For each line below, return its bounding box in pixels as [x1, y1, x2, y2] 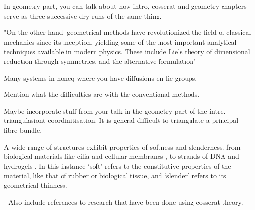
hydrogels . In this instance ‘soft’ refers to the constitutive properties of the [4, 160, 231, 171]
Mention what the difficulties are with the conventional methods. [4, 89, 200, 99]
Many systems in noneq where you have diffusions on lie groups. [4, 72, 197, 83]
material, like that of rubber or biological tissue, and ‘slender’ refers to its [4, 170, 226, 180]
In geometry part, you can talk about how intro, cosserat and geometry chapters [4, 1, 247, 11]
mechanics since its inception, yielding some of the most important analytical [4, 36, 237, 47]
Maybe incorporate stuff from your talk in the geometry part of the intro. [4, 105, 226, 116]
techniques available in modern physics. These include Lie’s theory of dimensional [4, 46, 250, 57]
